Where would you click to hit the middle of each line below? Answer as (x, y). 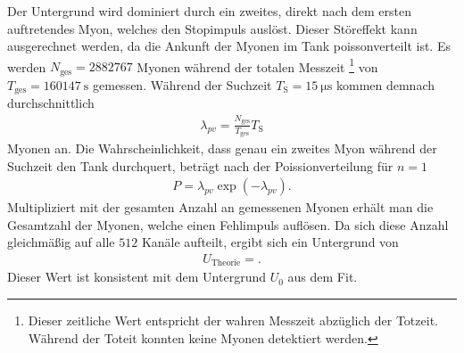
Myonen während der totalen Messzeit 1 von (257, 65)
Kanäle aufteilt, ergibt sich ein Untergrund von (270, 242)
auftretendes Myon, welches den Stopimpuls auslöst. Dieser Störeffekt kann (212, 28)
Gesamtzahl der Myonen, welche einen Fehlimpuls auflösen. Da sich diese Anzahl (228, 224)
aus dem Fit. (323, 277)
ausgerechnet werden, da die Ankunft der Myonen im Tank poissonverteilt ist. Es (229, 46)
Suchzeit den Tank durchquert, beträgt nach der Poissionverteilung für (200, 165)
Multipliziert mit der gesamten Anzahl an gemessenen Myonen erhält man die (220, 207)
